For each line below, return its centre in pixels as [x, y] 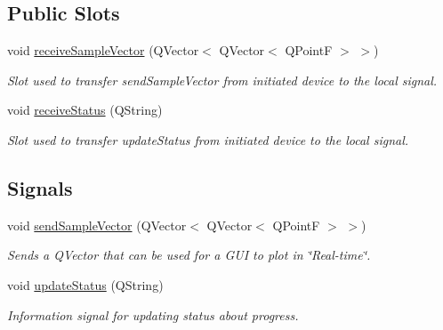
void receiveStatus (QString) [85, 110]
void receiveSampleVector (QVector [103, 50]
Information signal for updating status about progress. [153, 314]
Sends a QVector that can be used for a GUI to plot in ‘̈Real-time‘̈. [189, 255]
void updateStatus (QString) [85, 284]
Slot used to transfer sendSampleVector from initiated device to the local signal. [222, 80]
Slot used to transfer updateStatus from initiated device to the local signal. [208, 139]
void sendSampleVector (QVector [97, 225]
